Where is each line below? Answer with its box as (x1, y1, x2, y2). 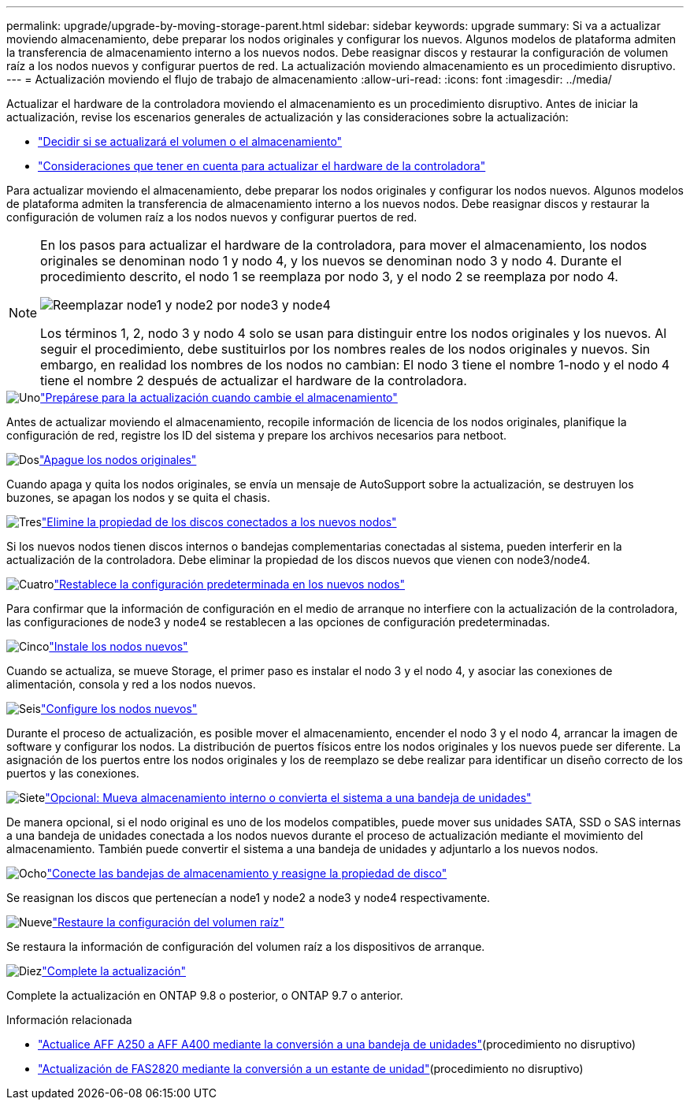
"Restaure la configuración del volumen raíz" (52, 915, 284, 929)
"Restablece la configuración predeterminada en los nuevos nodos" (54, 577, 405, 591)
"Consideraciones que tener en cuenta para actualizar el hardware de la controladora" (38, 159, 486, 173)
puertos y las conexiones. (6, 766, 139, 780)
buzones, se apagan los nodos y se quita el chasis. (6, 491, 271, 504)
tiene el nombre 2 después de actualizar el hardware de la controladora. (40, 373, 467, 388)
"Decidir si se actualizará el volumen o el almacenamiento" (38, 135, 343, 148)
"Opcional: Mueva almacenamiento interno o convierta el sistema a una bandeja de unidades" (45, 791, 532, 804)
